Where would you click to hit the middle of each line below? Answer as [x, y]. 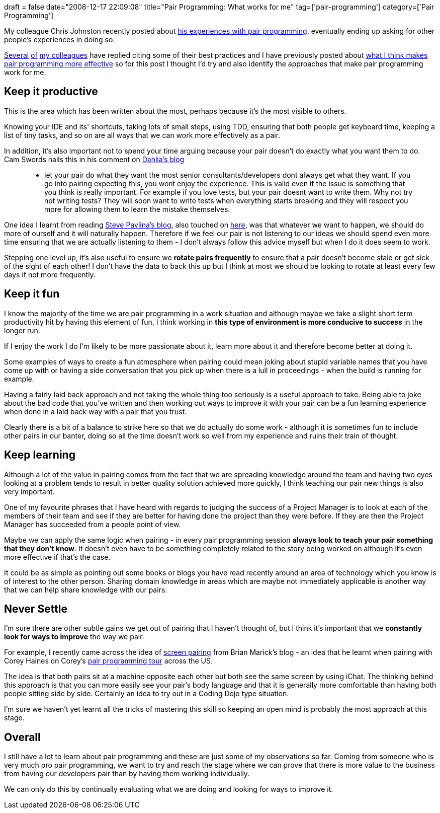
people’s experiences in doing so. [60, 40]
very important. [29, 491]
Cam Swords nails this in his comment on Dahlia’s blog [94, 159]
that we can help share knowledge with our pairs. [86, 589]
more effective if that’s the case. [57, 557]
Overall [22, 737]
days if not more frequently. [50, 274]
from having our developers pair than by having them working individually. [127, 774]
